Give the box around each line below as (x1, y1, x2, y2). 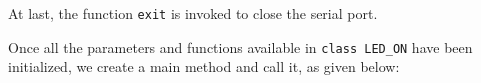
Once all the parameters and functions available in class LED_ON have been (8, 36, 473, 57)
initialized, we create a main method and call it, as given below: (8, 56, 400, 77)
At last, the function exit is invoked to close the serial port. (8, 3, 378, 23)
